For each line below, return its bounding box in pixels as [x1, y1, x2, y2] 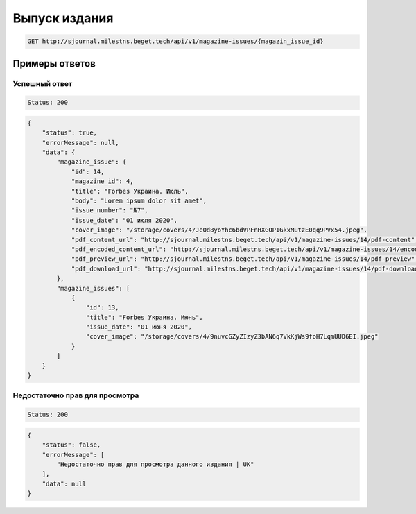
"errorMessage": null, [42, 139, 119, 146]
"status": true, [42, 129, 97, 137]
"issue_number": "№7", [71, 207, 148, 214]
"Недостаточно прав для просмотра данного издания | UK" [56, 460, 254, 468]
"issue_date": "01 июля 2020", [71, 216, 178, 224]
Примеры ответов [12, 58, 96, 69]
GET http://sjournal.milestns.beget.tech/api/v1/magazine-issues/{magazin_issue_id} [27, 37, 324, 45]
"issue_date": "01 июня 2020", [85, 323, 192, 331]
